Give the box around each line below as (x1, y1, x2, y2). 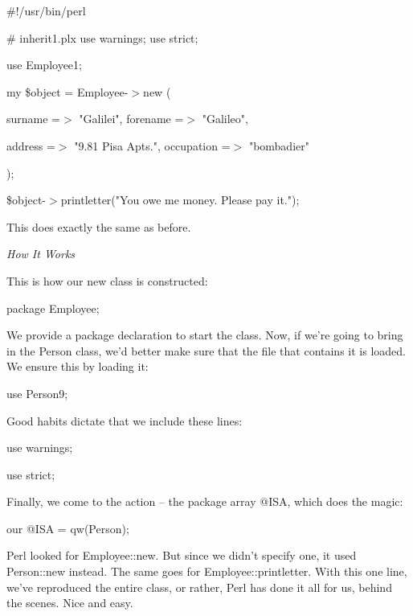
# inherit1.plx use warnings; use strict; (6, 29, 198, 46)
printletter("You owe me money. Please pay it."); (60, 191, 300, 208)
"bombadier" (248, 137, 309, 154)
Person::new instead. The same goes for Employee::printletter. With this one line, (6, 563, 407, 580)
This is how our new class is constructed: (6, 272, 208, 289)
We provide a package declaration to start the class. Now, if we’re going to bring (6, 326, 403, 343)
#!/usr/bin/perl (6, 2, 86, 18)
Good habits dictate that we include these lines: (6, 412, 243, 429)
